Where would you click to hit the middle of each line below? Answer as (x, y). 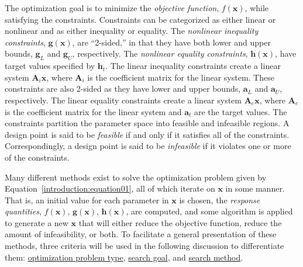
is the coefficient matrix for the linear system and (93, 111)
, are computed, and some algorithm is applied (209, 211)
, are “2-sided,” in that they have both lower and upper (171, 42)
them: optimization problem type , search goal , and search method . (124, 257)
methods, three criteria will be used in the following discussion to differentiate (144, 246)
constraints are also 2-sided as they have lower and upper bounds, (123, 89)
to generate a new (37, 222)
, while (257, 8)
